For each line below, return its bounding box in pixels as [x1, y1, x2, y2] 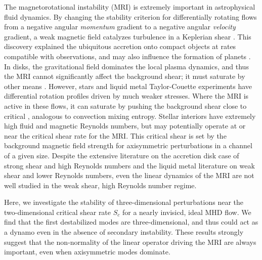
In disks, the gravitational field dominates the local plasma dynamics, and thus [4, 61, 249, 71]
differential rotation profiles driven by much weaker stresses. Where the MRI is [4, 91, 249, 101]
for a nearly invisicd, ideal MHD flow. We [122, 206, 251, 217]
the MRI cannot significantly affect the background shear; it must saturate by [4, 71, 245, 81]
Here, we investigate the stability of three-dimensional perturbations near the [4, 197, 244, 207]
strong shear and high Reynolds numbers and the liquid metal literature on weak [4, 160, 255, 170]
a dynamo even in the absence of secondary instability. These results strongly [4, 227, 244, 237]
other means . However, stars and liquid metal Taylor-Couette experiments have [4, 80, 252, 91]
